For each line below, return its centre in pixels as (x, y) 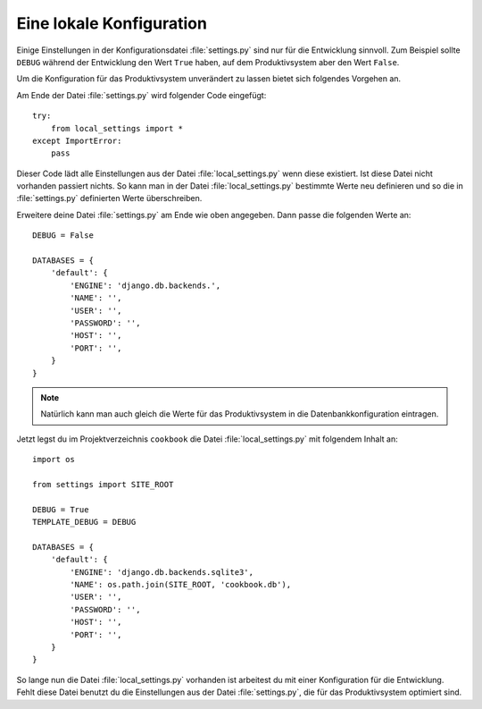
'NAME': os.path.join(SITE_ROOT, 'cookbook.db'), (181, 584)
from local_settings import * (116, 128)
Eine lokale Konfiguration (112, 23)
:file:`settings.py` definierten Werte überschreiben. (109, 198)
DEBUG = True (61, 509)
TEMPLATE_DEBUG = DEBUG (84, 522)
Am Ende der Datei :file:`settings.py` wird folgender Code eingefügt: (141, 95)
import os (54, 460)
